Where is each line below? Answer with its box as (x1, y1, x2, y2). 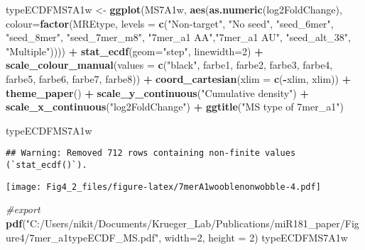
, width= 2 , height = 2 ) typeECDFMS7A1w (158, 229, 348, 244)
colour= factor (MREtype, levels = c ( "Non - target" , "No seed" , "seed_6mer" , (6, 16, 334, 30)
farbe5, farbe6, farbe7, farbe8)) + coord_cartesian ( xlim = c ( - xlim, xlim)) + (6, 71, 352, 86)
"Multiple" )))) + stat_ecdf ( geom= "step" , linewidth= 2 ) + (6, 43, 263, 58)
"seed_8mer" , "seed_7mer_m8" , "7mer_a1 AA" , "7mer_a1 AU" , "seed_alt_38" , (6, 30, 351, 45)
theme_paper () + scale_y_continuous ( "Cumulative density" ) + (6, 85, 309, 100)
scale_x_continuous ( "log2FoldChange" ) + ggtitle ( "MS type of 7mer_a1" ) (6, 99, 344, 114)
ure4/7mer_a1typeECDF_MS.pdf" (6, 229, 159, 244)
